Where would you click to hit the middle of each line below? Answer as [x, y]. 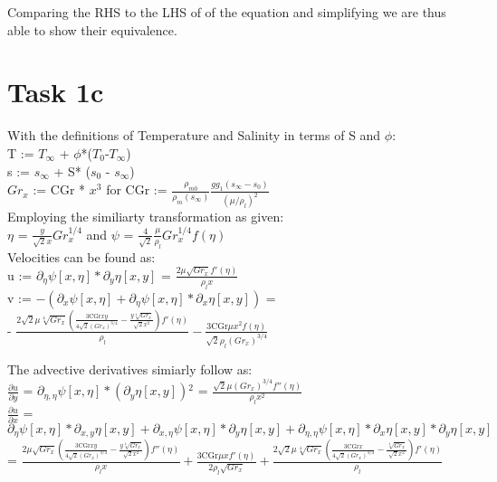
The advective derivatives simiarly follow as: [130, 369]
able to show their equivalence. [92, 29]
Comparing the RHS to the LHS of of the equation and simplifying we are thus [227, 12]
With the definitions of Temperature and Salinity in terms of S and [194, 135]
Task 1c [56, 92]
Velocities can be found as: [81, 256]
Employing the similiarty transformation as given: [146, 217]
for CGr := [137, 189]
